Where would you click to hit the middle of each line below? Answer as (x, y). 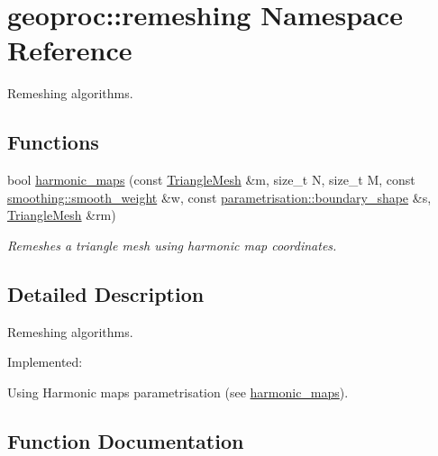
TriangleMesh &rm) (62, 215)
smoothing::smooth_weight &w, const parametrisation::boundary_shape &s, (219, 197)
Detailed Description (106, 293)
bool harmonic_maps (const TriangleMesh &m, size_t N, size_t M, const (211, 180)
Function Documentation (126, 440)
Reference (70, 50)
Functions (53, 142)
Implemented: (45, 362)
